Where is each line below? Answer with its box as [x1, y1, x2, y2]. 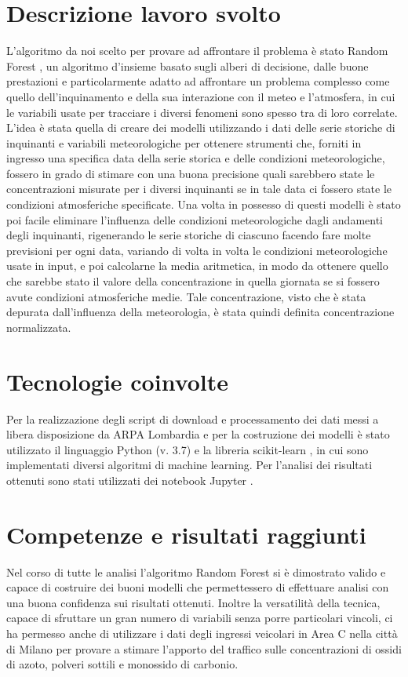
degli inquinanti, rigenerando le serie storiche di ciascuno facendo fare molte [6, 227, 371, 243]
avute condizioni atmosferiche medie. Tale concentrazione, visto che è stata [6, 288, 366, 304]
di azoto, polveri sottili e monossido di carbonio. [6, 656, 239, 672]
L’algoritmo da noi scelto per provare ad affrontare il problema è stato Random [6, 42, 388, 59]
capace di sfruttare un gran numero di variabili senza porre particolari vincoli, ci [6, 610, 393, 626]
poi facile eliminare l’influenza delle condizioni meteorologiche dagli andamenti [6, 211, 383, 227]
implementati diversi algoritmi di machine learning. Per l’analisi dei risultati [6, 457, 373, 473]
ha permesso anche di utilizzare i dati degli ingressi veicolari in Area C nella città [6, 625, 398, 641]
